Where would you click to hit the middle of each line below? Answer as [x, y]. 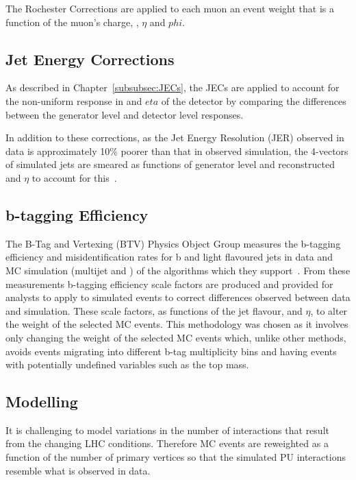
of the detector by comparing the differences [254, 100]
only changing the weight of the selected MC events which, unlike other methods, [176, 337]
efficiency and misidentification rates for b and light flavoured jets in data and [169, 257]
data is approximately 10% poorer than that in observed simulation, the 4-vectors [177, 151]
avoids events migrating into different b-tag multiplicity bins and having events [171, 351]
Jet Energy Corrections [90, 59]
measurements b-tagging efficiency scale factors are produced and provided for [169, 284]
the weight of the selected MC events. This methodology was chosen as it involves [177, 324]
